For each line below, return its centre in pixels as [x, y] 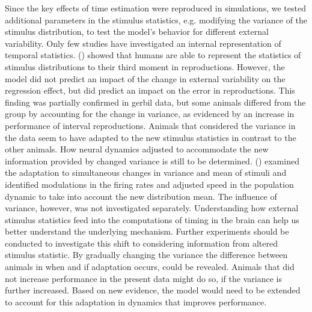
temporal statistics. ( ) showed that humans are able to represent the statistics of [153, 55]
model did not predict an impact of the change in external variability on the [145, 78]
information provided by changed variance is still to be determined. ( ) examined [152, 160]
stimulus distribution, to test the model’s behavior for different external [137, 31]
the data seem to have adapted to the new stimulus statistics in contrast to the [151, 137]
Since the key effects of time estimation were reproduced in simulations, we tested [155, 8]
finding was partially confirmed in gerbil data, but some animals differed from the [155, 102]
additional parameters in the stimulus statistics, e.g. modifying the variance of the [156, 19]
